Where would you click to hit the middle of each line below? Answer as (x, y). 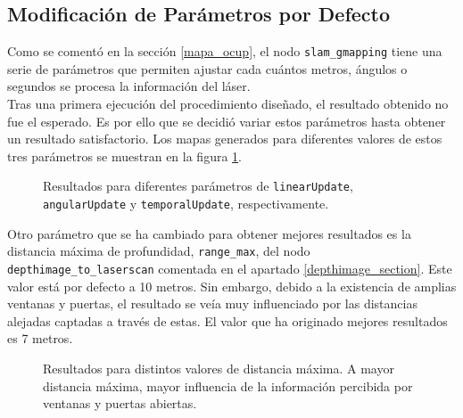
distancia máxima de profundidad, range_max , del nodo (159, 251)
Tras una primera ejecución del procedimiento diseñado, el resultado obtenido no (228, 104)
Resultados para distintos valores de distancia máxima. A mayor (219, 369)
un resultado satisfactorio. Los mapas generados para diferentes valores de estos (225, 139)
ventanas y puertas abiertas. (120, 403)
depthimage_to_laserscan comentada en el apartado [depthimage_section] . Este (230, 268)
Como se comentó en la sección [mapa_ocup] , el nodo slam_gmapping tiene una (225, 51)
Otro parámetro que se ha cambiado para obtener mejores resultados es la (209, 233)
